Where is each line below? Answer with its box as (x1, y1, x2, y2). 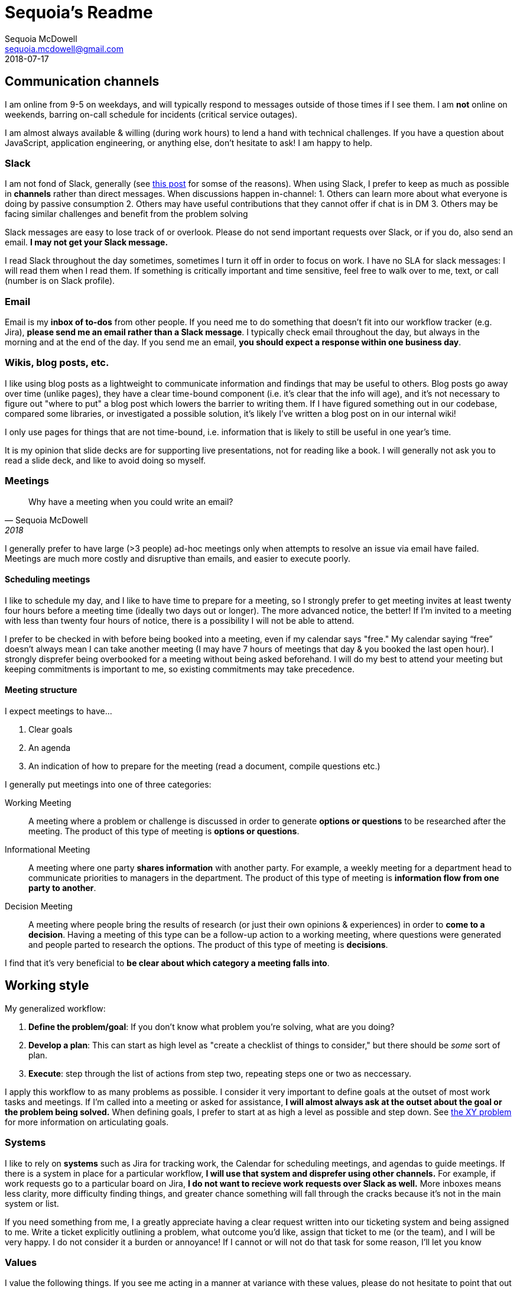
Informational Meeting (5, 844, 90, 855)
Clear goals (28, 724, 73, 735)
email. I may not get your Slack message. (5, 237, 168, 248)
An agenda (28, 743, 71, 753)
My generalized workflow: (5, 1003, 106, 1013)
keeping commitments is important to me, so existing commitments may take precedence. (5, 663, 355, 674)
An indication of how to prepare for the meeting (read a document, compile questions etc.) (28, 761, 381, 772)
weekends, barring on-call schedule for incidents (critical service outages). (5, 109, 298, 119)
